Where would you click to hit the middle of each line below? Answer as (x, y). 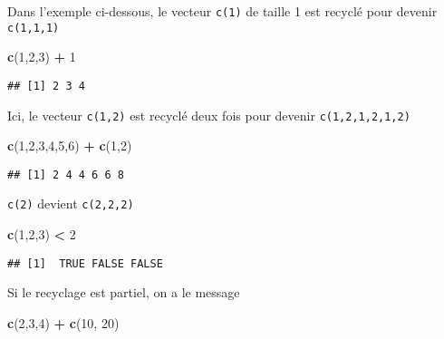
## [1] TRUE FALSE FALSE (85, 263)
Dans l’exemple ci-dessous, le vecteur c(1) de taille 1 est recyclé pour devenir (222, 11)
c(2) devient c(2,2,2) (71, 203)
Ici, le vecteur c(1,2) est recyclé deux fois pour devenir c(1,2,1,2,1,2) (209, 115)
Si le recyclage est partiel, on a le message (124, 292)
